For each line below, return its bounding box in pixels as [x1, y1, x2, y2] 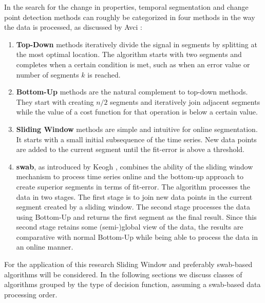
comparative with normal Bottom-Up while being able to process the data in [16, 231, 258, 242]
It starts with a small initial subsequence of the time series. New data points [16, 134, 257, 144]
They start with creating [16, 96, 94, 107]
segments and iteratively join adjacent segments [110, 96, 260, 107]
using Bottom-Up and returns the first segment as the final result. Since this [16, 211, 257, 222]
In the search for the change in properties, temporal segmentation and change [4, 2, 249, 12]
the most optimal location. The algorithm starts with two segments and [16, 49, 242, 60]
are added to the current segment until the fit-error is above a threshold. [16, 144, 245, 155]
